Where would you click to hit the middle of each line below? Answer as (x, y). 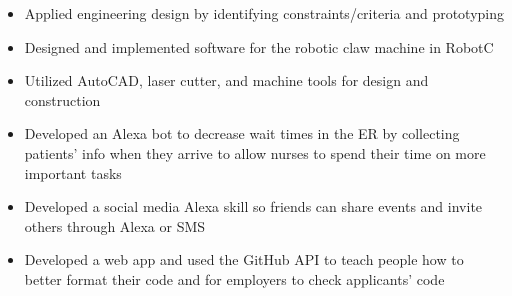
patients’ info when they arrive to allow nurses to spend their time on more (255, 152)
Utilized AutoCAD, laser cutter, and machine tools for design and (226, 80)
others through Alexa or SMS (115, 225)
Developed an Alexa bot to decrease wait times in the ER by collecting (242, 133)
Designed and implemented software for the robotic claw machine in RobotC (259, 46)
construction (62, 99)
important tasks (73, 172)
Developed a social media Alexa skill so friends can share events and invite (253, 206)
